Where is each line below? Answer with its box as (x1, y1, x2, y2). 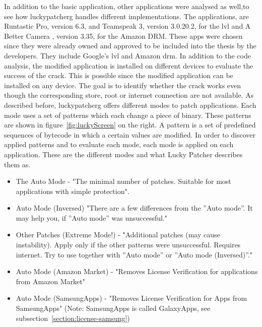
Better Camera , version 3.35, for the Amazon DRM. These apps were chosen (4, 30, 243, 41)
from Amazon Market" (16, 276, 85, 286)
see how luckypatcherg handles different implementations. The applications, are (4, 11, 249, 21)
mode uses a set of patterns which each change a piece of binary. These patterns (4, 109, 251, 120)
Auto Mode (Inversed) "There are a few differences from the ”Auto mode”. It (16, 203, 253, 213)
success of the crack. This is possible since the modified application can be (4, 70, 233, 81)
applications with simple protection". (16, 185, 129, 196)
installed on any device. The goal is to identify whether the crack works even (4, 80, 241, 90)
